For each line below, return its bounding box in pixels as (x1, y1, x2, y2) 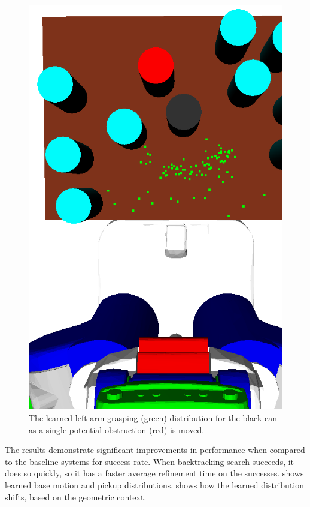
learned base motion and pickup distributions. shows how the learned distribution (5, 478, 305, 491)
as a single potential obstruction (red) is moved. (29, 423, 205, 436)
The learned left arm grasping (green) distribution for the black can (29, 412, 277, 424)
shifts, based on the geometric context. (5, 490, 147, 503)
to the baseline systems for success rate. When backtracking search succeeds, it (5, 455, 294, 467)
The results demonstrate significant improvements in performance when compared (5, 443, 305, 456)
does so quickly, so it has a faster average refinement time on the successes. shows (5, 467, 304, 479)
